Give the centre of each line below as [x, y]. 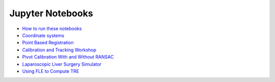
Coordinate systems [43, 35]
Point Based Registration [48, 43]
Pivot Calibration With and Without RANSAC [68, 57]
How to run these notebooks [52, 29]
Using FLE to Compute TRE [51, 71]
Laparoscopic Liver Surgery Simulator [62, 64]
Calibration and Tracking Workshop [59, 50]
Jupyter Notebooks [51, 13]
